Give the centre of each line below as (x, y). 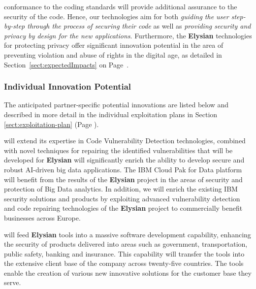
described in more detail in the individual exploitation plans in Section (111, 114)
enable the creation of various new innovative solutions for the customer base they (128, 273)
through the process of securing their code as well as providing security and (139, 26)
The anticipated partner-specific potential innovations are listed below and (116, 105)
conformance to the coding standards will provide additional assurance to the (121, 6)
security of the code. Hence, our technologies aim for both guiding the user (116, 16)
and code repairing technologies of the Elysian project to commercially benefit (123, 208)
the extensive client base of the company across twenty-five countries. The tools (124, 263)
